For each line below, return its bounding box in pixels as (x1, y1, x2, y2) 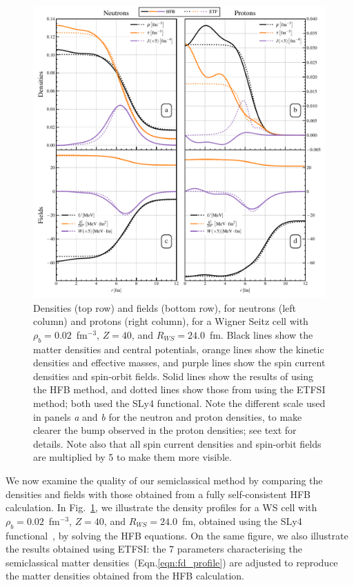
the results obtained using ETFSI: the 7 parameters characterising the (6, 542, 302, 556)
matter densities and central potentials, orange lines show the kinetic (33, 341, 324, 356)
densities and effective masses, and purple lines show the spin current (33, 355, 326, 370)
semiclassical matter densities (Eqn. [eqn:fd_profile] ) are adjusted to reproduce (6, 555, 338, 569)
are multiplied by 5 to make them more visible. (33, 450, 232, 464)
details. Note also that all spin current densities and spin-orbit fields (33, 436, 322, 450)
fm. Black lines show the (209, 327, 313, 341)
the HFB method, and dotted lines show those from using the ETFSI (33, 382, 326, 397)
